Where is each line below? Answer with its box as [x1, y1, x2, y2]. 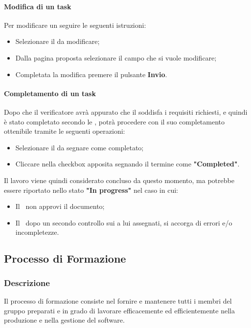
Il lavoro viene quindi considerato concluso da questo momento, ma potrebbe [4, 175, 234, 185]
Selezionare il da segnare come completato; [15, 142, 144, 152]
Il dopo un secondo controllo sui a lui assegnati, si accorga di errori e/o [15, 217, 232, 227]
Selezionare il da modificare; [15, 36, 100, 46]
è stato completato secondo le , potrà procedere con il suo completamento [4, 116, 225, 126]
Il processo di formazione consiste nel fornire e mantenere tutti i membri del [4, 295, 232, 306]
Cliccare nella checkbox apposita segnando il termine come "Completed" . [15, 159, 240, 169]
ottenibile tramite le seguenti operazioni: [4, 126, 125, 136]
